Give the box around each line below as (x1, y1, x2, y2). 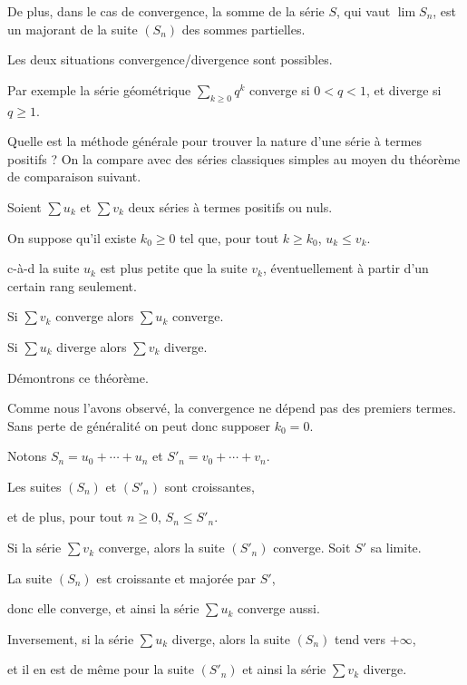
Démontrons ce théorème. (7, 367, 149, 387)
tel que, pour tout (180, 228, 279, 247)
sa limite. (370, 538, 422, 557)
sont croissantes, (164, 476, 255, 495)
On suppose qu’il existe (7, 228, 137, 247)
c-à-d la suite (7, 259, 80, 278)
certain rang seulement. (7, 276, 137, 295)
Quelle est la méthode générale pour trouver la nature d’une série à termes (7, 132, 423, 151)
